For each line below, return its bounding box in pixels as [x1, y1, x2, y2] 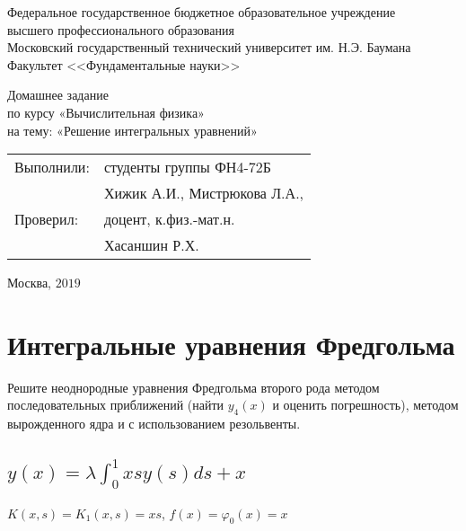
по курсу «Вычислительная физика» [7, 102, 205, 121]
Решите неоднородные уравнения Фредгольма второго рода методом [7, 377, 380, 396]
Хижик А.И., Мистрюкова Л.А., [103, 182, 304, 204]
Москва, [7, 273, 51, 292]
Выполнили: [14, 156, 90, 178]
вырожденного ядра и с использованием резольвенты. [7, 414, 301, 433]
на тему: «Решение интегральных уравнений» [7, 120, 258, 139]
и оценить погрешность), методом [272, 395, 459, 414]
